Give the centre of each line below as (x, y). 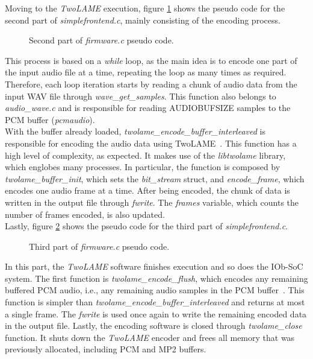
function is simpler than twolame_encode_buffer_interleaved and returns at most (155, 302)
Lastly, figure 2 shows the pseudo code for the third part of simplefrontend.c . (147, 226)
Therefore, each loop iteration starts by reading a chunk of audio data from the (151, 84)
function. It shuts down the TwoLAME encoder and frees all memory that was (150, 337)
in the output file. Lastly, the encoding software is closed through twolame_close (153, 326)
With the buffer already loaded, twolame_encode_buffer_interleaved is (135, 131)
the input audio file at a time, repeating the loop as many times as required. (146, 72)
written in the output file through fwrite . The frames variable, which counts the (152, 202)
